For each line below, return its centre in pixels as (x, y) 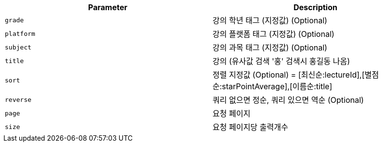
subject (18, 47)
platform (20, 33)
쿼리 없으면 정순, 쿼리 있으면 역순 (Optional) (288, 100)
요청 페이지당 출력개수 (251, 127)
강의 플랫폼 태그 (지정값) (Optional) (274, 34)
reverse (18, 99)
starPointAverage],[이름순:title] (277, 86)
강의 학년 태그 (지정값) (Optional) (270, 20)
